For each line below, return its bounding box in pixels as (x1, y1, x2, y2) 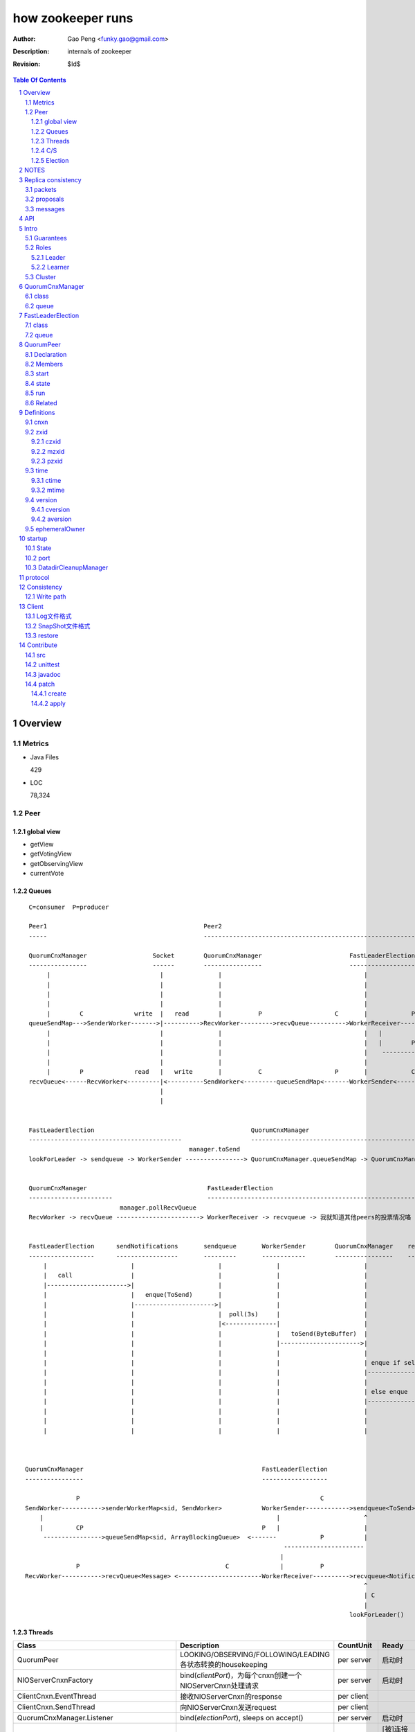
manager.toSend (189, 1145, 241, 1154)
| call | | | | (43, 1271, 368, 1280)
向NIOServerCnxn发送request (180, 1703, 277, 1713)
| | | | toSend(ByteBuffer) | (43, 1329, 368, 1337)
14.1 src (25, 651, 46, 659)
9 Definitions (19, 409, 55, 416)
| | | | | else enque (43, 1388, 408, 1396)
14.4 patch (25, 680, 55, 688)
